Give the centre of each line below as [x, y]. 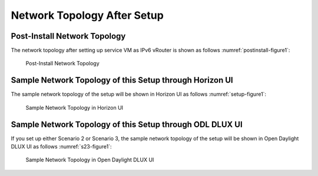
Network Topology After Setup [87, 15]
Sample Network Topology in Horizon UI [74, 107]
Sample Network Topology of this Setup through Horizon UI [122, 80]
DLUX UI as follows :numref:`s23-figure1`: [61, 147]
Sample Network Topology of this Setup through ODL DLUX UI [127, 124]
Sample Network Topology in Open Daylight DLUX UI [90, 160]
